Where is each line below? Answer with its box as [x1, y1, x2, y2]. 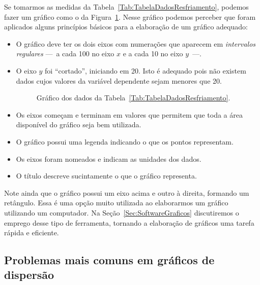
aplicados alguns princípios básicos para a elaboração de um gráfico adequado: [4, 21, 248, 32]
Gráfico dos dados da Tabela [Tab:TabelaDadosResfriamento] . [36, 92, 230, 103]
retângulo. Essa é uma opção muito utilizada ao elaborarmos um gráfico [4, 197, 228, 208]
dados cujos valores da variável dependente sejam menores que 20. [16, 75, 222, 86]
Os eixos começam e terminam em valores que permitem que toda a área [16, 109, 243, 120]
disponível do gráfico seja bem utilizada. [16, 119, 141, 130]
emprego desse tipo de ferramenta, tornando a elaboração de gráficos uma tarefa [4, 217, 254, 228]
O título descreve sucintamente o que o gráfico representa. [16, 170, 197, 181]
